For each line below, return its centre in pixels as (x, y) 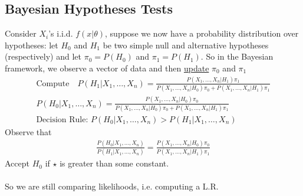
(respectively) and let (43, 56)
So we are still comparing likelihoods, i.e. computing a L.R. (112, 186)
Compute (53, 84)
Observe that (28, 131)
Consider (21, 33)
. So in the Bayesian (237, 56)
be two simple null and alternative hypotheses (186, 45)
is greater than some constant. (114, 163)
